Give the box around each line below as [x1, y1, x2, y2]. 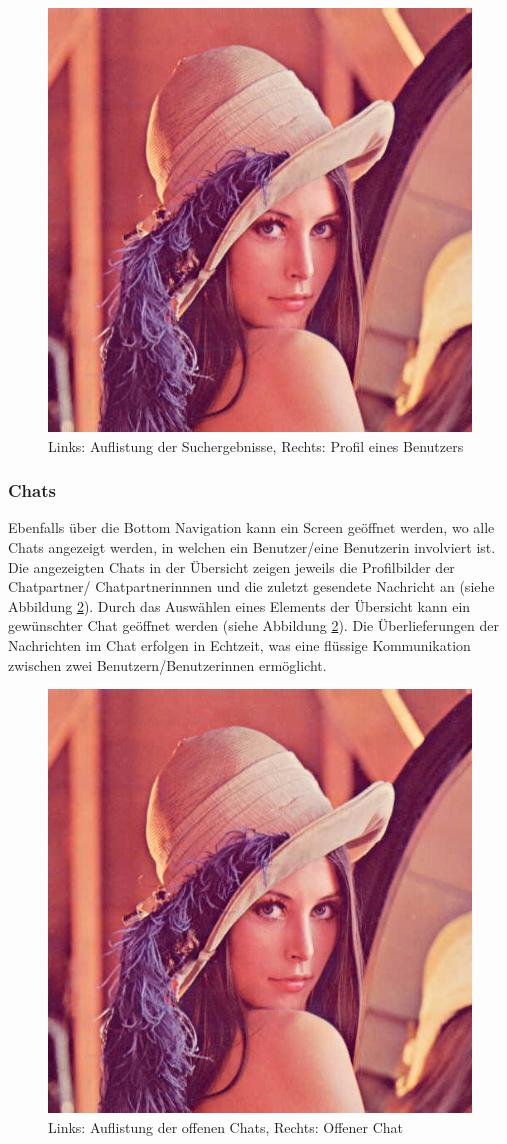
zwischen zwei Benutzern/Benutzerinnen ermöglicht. [8, 654, 327, 675]
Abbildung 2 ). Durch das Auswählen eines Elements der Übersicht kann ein [8, 595, 471, 616]
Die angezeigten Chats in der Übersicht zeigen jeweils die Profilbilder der [8, 556, 455, 577]
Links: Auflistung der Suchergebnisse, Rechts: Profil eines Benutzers [48, 435, 464, 456]
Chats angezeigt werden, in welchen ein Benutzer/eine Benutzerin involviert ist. [8, 537, 496, 557]
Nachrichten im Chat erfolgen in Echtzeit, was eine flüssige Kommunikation [8, 634, 471, 655]
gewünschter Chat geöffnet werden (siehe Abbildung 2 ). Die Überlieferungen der [8, 615, 499, 636]
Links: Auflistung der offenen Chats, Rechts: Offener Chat [48, 1116, 404, 1137]
